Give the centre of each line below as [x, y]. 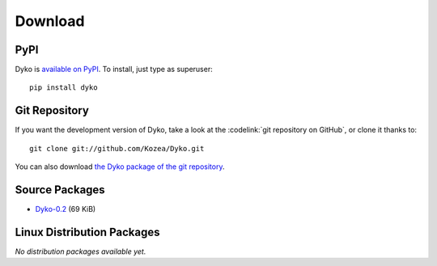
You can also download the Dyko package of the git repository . [120, 167]
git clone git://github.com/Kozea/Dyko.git [117, 148]
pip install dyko [64, 88]
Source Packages [60, 190]
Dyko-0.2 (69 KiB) [66, 209]
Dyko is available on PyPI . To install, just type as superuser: [114, 70]
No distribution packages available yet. [81, 251]
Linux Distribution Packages [87, 232]
